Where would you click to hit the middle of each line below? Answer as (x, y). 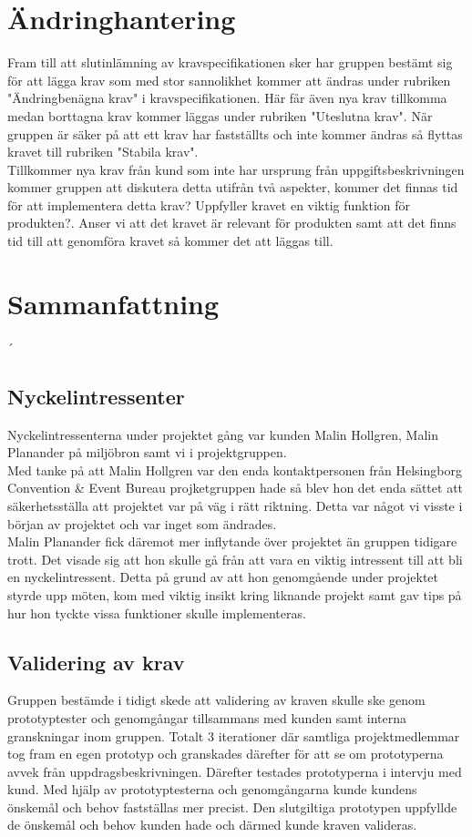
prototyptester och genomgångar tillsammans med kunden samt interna (207, 717)
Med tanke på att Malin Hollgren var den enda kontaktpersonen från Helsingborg (235, 470)
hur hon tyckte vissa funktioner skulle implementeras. (157, 612)
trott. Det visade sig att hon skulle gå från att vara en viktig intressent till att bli (235, 559)
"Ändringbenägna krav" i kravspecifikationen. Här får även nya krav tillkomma (227, 98)
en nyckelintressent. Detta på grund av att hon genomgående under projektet (223, 577)
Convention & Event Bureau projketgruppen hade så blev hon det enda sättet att (236, 488)
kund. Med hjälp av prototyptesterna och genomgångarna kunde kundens (212, 789)
